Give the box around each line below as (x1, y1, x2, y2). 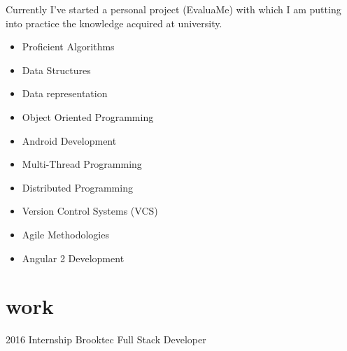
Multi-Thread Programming (22, 157, 142, 171)
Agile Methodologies (22, 227, 109, 241)
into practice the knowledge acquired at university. (6, 15, 222, 30)
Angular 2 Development (22, 250, 125, 265)
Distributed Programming (22, 180, 133, 194)
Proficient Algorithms (22, 39, 115, 54)
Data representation (22, 86, 108, 101)
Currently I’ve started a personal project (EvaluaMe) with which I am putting (6, 2, 341, 16)
